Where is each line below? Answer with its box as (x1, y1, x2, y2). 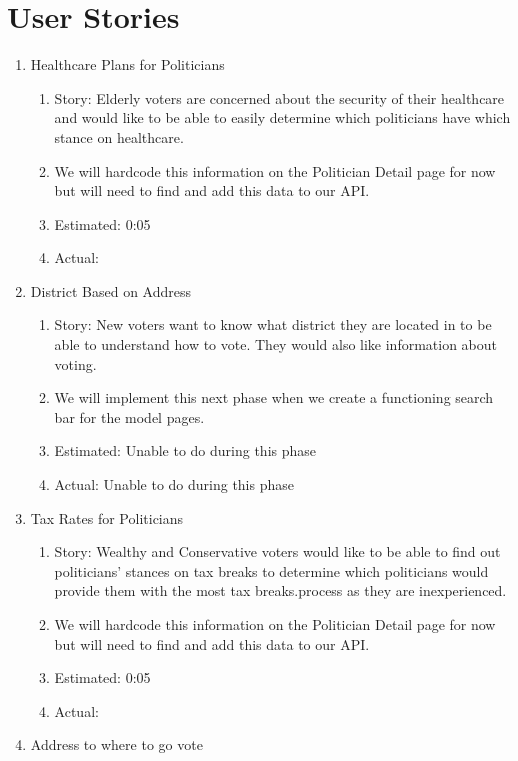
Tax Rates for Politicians (30, 507, 184, 528)
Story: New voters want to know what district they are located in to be (54, 314, 492, 335)
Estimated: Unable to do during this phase (54, 440, 317, 461)
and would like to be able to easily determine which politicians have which (54, 107, 511, 128)
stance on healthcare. (54, 126, 184, 147)
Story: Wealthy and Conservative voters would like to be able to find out (54, 541, 501, 562)
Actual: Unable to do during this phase (54, 474, 294, 495)
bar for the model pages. (54, 406, 205, 427)
